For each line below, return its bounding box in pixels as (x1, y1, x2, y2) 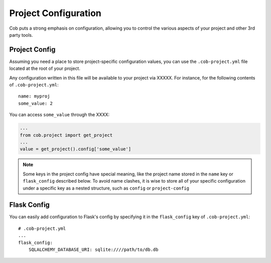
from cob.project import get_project (20, 132, 113, 138)
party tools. (9, 32, 33, 38)
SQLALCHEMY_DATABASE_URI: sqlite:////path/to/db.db (28, 246, 159, 252)
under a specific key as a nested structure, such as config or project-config (23, 185, 190, 191)
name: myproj (18, 94, 50, 99)
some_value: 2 (18, 101, 53, 106)
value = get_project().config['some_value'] (20, 146, 131, 152)
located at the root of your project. (9, 65, 80, 71)
